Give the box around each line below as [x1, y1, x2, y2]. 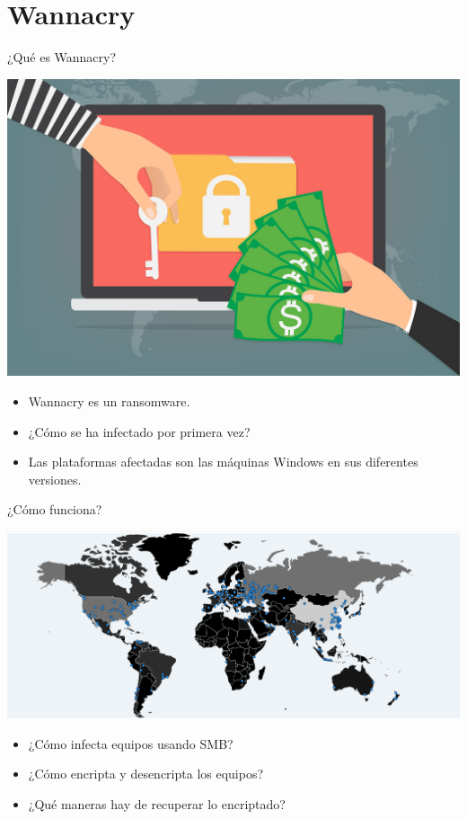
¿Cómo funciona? [7, 500, 102, 519]
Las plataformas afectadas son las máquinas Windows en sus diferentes [28, 452, 419, 471]
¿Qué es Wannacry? [7, 48, 117, 67]
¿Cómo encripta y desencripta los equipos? [28, 764, 264, 783]
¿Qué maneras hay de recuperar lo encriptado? [28, 794, 286, 813]
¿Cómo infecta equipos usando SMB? [28, 734, 233, 752]
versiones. [28, 469, 82, 488]
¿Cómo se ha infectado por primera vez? [28, 422, 251, 441]
